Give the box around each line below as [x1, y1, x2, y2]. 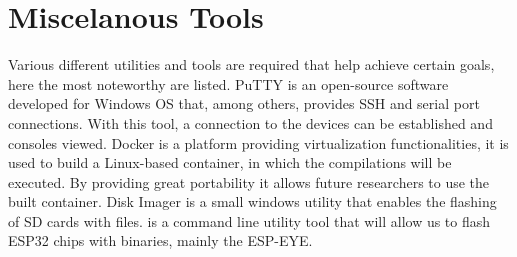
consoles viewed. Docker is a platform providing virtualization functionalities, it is [8, 132, 509, 153]
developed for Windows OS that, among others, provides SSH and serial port [8, 93, 480, 114]
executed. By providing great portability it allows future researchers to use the [8, 171, 490, 192]
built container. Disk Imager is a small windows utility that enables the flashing [8, 191, 497, 212]
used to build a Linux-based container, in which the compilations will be [8, 152, 452, 173]
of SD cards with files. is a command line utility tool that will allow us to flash [8, 210, 491, 231]
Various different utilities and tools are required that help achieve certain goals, [8, 54, 495, 75]
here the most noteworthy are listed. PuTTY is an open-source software [8, 73, 449, 94]
